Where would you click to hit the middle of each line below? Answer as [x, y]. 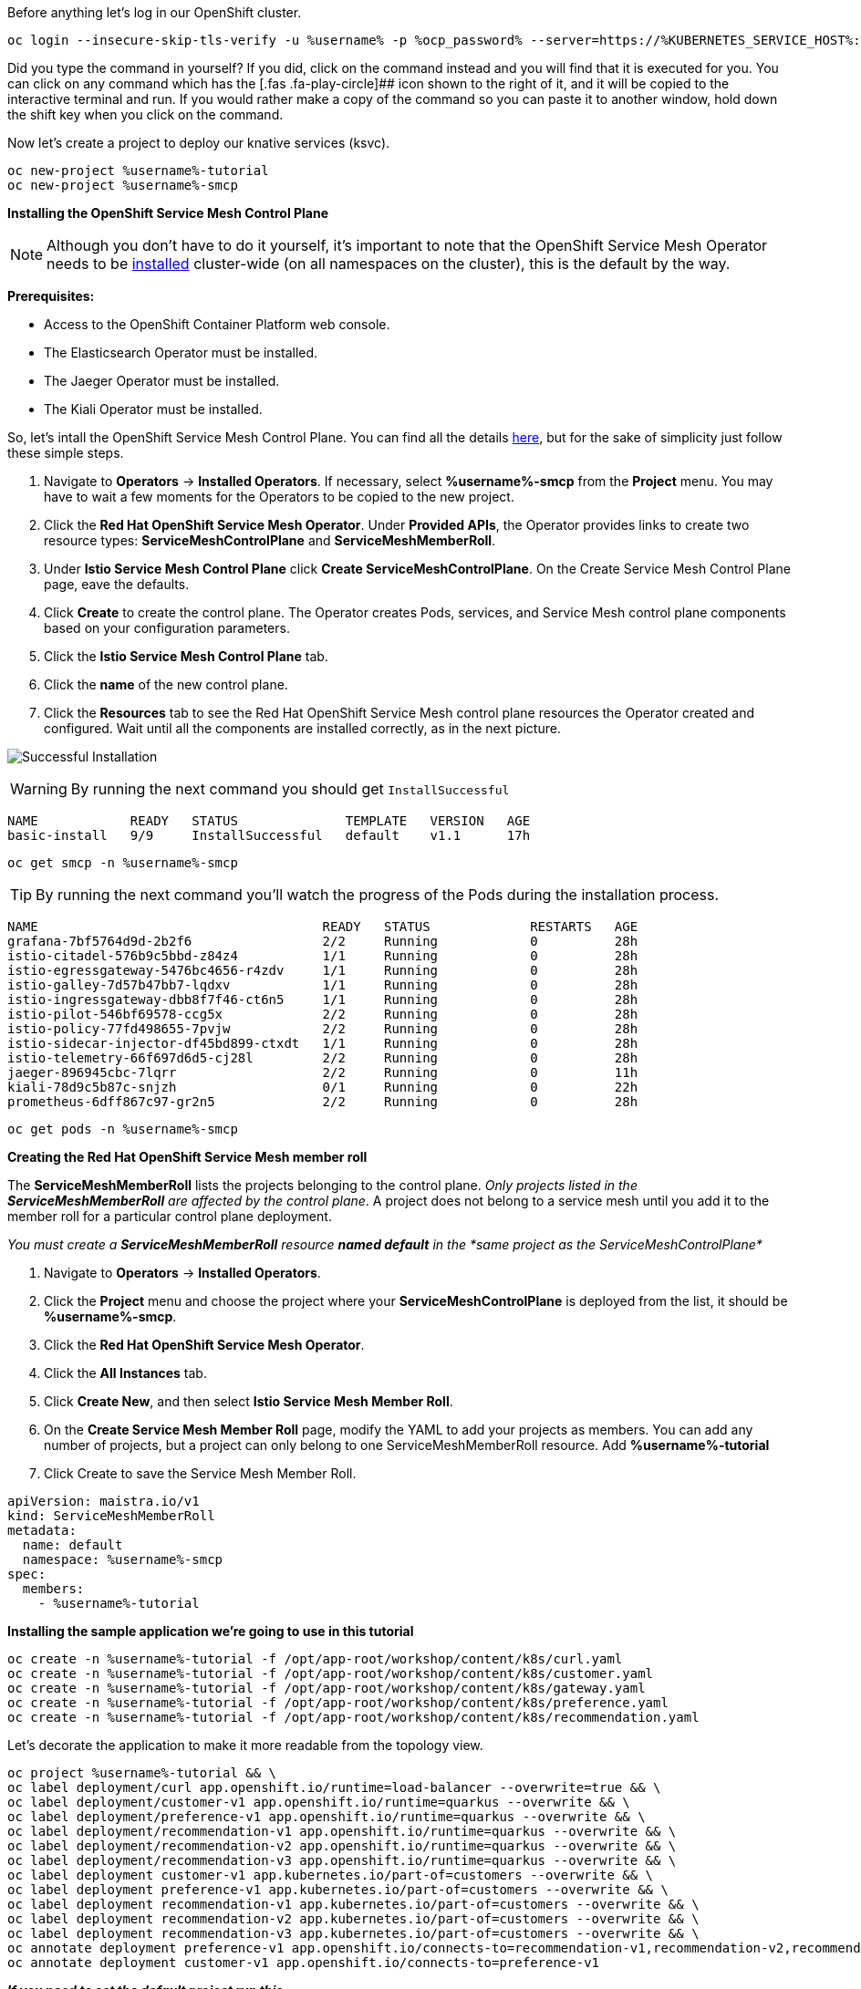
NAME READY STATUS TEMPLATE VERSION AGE [269, 821]
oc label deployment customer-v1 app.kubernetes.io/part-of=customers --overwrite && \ [331, 1875]
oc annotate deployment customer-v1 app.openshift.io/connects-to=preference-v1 [304, 1963]
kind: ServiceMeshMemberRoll [111, 1516]
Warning [39, 789]
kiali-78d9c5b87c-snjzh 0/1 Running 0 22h [323, 1087]
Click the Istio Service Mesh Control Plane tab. [186, 656]
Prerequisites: [51, 296]
